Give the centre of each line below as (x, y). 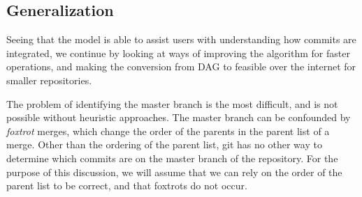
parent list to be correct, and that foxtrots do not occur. (127, 186)
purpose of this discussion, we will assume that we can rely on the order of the (174, 172)
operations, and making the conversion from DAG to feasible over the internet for (181, 66)
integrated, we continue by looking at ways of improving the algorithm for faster (178, 53)
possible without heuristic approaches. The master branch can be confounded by (179, 117)
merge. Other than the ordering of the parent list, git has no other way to (164, 144)
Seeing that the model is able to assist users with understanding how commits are (181, 39)
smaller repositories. (49, 80)
